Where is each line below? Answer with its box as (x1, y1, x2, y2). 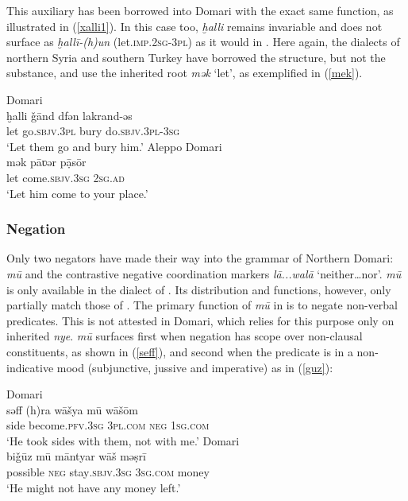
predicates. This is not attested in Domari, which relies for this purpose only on (6, 312, 395, 328)
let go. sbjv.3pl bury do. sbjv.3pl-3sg (6, 122, 180, 139)
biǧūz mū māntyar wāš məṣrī (6, 448, 146, 464)
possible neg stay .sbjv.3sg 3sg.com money (6, 464, 210, 480)
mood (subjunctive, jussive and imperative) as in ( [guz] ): (56, 359, 333, 375)
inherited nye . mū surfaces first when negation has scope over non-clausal (6, 328, 363, 344)
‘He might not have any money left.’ (6, 479, 181, 495)
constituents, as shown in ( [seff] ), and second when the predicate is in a (6, 343, 353, 359)
